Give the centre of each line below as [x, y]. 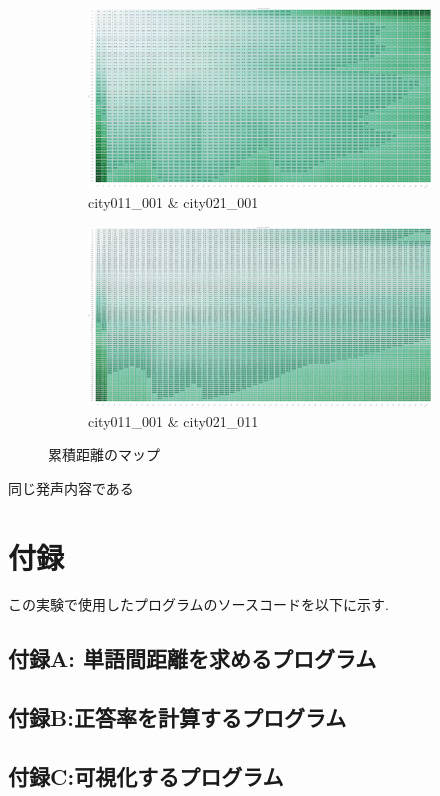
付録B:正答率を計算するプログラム [177, 717]
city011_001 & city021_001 [173, 201]
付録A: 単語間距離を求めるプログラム [192, 658]
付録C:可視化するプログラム [146, 776]
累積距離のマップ [104, 454]
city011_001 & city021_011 [173, 420]
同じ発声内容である [71, 487]
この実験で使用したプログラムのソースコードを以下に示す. [198, 604]
